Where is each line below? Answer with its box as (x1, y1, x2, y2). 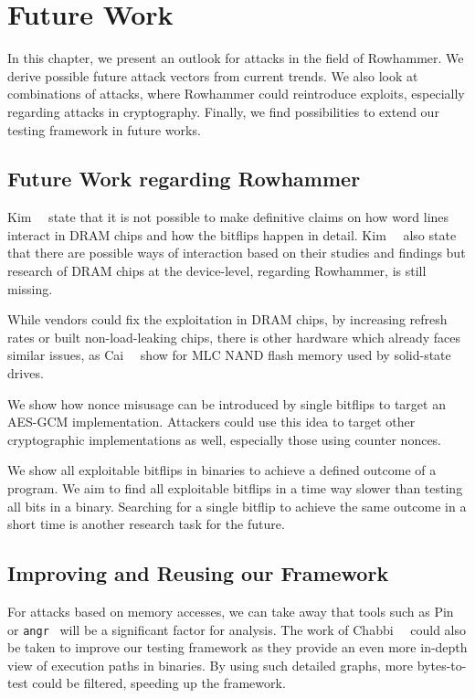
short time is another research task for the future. (7, 514, 285, 534)
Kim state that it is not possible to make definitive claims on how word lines (7, 207, 449, 227)
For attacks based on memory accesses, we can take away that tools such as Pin (7, 602, 454, 620)
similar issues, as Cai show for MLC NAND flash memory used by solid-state (7, 345, 451, 365)
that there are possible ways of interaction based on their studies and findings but (7, 243, 466, 262)
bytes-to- (417, 655, 467, 674)
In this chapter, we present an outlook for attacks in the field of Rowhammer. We (7, 48, 464, 68)
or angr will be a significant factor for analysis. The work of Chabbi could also (7, 619, 467, 639)
